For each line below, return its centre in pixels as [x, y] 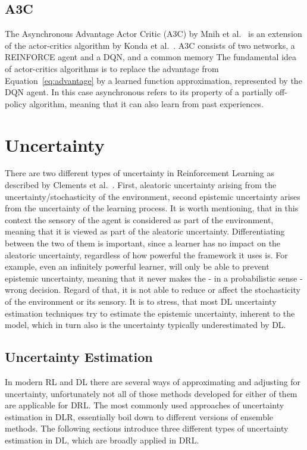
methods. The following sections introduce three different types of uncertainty [147, 428]
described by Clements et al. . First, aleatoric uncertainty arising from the [141, 185]
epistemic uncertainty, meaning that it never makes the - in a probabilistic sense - [154, 278]
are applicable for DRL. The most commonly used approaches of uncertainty [145, 405]
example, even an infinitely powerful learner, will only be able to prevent [137, 266]
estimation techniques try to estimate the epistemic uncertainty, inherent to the [150, 313]
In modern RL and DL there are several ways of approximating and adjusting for [153, 382]
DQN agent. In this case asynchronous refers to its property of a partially [139, 92]
